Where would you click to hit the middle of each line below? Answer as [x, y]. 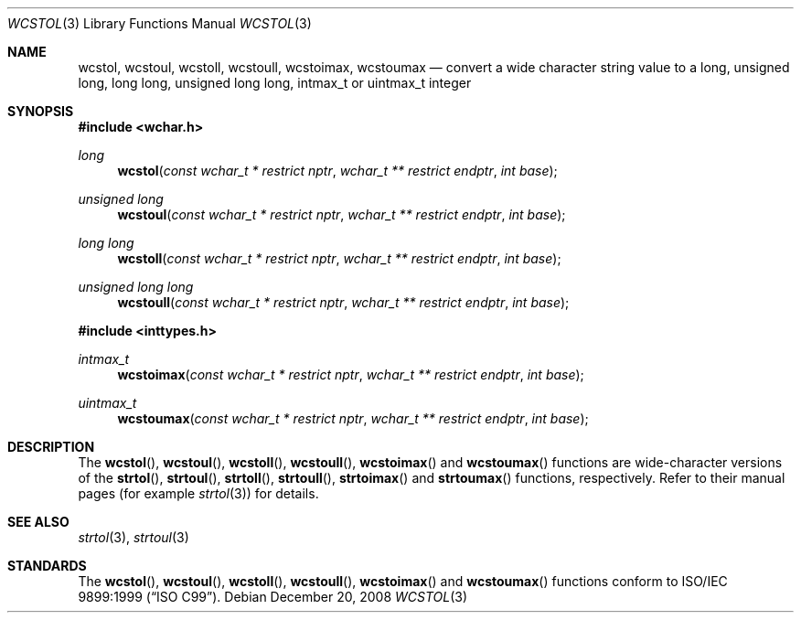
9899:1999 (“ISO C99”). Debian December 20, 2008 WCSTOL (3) [273, 597]
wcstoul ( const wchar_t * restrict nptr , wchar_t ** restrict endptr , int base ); [342, 214]
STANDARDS [47, 566]
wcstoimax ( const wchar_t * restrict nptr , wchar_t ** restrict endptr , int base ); [351, 374]
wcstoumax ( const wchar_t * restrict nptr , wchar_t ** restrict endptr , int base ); [353, 418]
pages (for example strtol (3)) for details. [198, 493]
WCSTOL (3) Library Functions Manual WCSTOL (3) [160, 23]
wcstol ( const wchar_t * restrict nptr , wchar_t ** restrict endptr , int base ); [337, 171]
